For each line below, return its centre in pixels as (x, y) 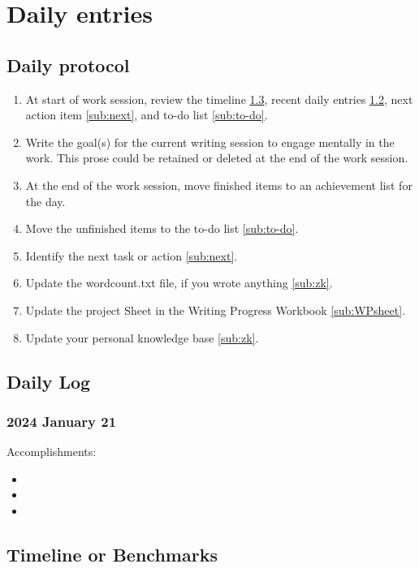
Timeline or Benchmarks (112, 554)
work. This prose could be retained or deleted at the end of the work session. (217, 158)
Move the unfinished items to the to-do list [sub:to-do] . (162, 228)
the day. (45, 201)
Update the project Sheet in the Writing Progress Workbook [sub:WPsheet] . (216, 310)
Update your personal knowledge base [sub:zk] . (142, 337)
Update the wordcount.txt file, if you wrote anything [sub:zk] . (179, 283)
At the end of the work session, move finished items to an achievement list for (219, 185)
